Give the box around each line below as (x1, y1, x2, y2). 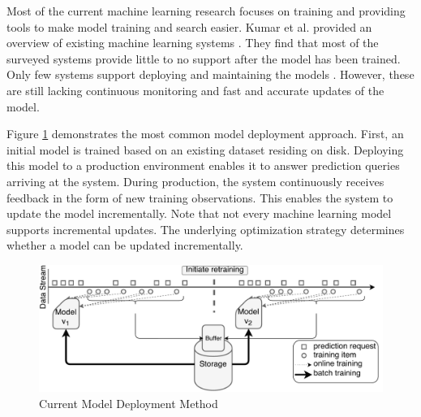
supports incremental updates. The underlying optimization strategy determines (6, 220, 405, 237)
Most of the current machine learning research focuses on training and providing (6, 2, 406, 19)
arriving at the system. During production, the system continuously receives (6, 172, 384, 189)
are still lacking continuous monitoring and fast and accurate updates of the (6, 81, 384, 98)
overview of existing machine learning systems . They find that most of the (6, 34, 379, 51)
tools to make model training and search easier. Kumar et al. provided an (6, 18, 372, 35)
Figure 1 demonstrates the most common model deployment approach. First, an (6, 125, 404, 142)
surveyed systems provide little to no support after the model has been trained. (6, 50, 401, 67)
